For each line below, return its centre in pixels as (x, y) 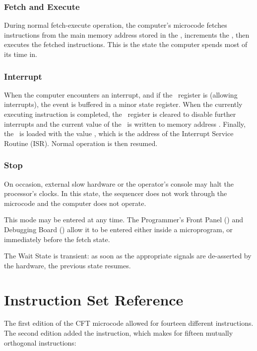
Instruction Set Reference (94, 299)
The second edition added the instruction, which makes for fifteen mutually (119, 333)
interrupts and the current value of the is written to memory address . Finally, (125, 124)
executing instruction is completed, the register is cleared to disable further (120, 114)
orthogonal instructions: (40, 342)
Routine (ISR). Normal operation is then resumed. (81, 143)
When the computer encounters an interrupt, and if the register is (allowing (121, 94)
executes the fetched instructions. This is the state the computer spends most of (126, 44)
